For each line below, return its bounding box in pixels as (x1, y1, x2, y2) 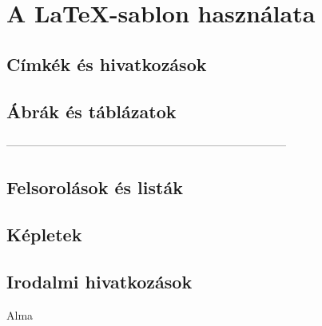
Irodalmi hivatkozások (6, 268, 193, 293)
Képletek (6, 222, 82, 247)
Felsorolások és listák (6, 175, 183, 200)
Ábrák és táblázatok (6, 98, 177, 123)
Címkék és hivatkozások (6, 51, 207, 76)
